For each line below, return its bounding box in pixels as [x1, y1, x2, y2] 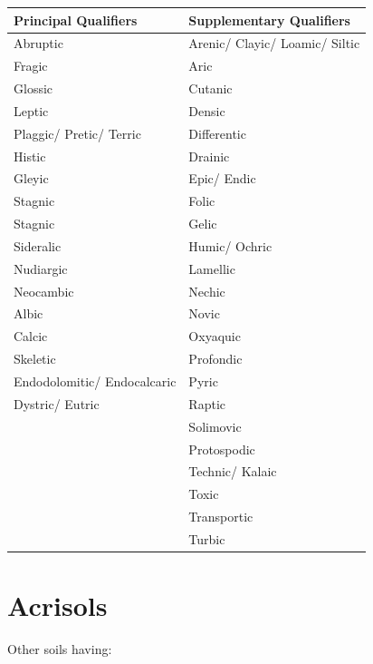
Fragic [14, 56, 48, 75]
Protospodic [188, 439, 255, 458]
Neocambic [14, 281, 74, 300]
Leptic [14, 101, 49, 120]
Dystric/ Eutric [14, 394, 100, 413]
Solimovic [188, 416, 242, 435]
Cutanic [188, 79, 233, 98]
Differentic [188, 123, 246, 142]
